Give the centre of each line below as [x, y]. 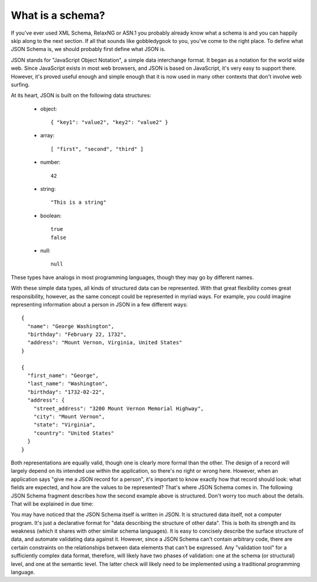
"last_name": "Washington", [68, 384]
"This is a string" [79, 202]
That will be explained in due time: [52, 504]
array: [48, 136]
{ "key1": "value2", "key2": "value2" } [109, 122]
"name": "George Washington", [71, 326]
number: [50, 162]
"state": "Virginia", [65, 425]
